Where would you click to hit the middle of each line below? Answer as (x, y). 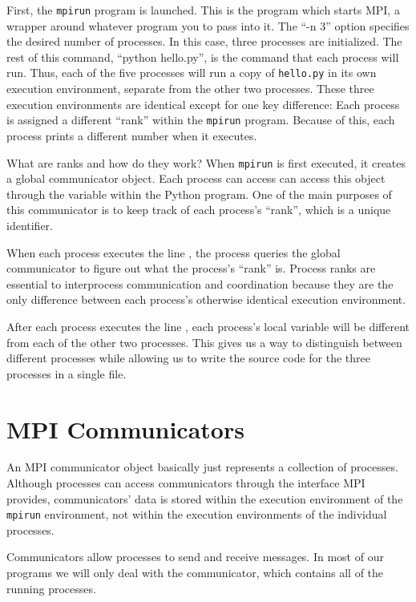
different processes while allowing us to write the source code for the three (189, 358)
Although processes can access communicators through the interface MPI (186, 483)
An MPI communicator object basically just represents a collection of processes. (202, 467)
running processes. (51, 588)
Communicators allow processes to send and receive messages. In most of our (195, 557)
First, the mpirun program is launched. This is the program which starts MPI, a (203, 10)
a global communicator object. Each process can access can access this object (196, 178)
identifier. (30, 225)
